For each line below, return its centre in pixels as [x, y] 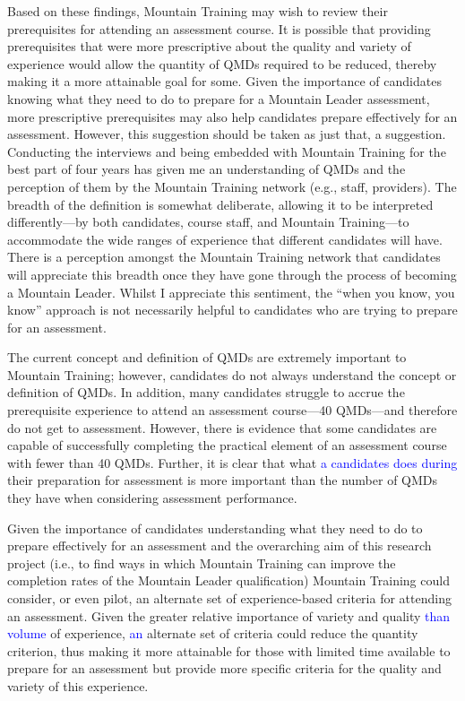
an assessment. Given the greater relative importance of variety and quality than [229, 615]
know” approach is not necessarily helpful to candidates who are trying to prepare [232, 310]
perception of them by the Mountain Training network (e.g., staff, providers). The [232, 186]
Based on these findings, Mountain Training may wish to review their [198, 11]
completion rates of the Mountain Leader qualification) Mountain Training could [228, 580]
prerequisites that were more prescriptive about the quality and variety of [209, 46]
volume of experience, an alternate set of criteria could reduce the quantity [213, 633]
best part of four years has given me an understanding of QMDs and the [207, 169]
